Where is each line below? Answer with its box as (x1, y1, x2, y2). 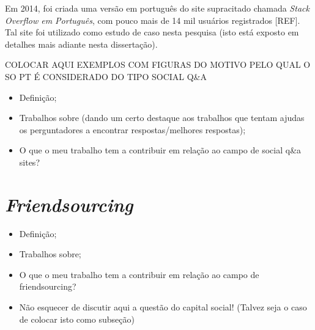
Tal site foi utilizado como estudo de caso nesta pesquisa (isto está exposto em (5, 26, 299, 38)
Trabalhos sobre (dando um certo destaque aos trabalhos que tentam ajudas (19, 111, 305, 124)
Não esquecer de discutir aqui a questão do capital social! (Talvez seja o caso (19, 301, 307, 313)
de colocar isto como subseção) (19, 312, 135, 325)
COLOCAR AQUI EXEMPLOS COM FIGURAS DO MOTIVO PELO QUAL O (5, 58, 311, 71)
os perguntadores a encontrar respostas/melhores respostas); (19, 123, 246, 136)
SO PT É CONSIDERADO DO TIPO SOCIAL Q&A (5, 70, 207, 82)
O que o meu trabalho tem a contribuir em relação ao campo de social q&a (19, 144, 302, 156)
